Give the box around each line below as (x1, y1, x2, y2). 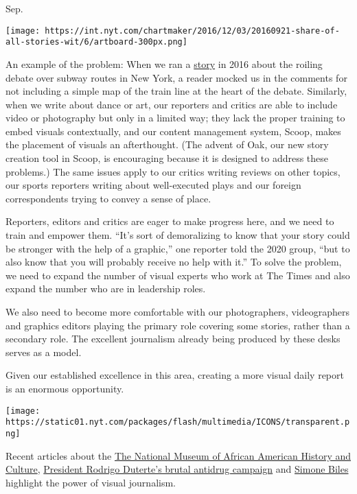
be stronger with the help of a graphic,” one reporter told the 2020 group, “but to (5, 241, 350, 255)
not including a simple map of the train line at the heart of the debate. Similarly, (5, 84, 347, 98)
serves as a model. (5, 344, 82, 359)
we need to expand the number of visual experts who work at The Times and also (5, 268, 350, 282)
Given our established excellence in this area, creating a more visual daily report (5, 368, 344, 382)
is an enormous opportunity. (5, 381, 124, 395)
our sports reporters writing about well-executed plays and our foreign (5, 178, 301, 192)
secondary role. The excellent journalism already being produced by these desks (5, 331, 341, 346)
